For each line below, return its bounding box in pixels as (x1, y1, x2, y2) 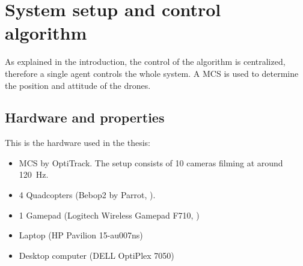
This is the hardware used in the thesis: (5, 136, 150, 149)
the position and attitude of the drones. (5, 79, 151, 91)
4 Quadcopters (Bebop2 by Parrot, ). (19, 189, 156, 201)
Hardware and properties (5, 108, 165, 127)
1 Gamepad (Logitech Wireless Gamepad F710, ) (19, 208, 200, 221)
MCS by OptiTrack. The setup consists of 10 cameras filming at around (19, 156, 283, 169)
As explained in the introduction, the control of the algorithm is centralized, (5, 55, 286, 68)
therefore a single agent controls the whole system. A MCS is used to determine (5, 67, 299, 79)
